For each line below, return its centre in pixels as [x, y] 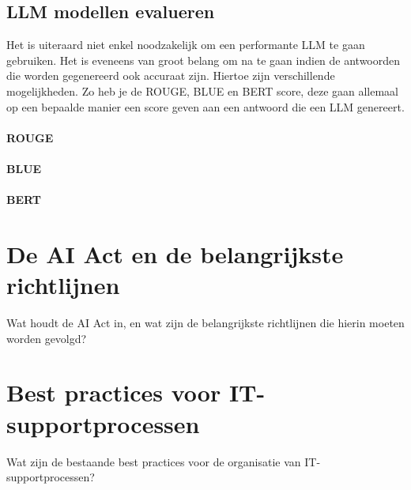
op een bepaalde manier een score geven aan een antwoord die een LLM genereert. [205, 106]
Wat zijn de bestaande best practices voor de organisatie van [154, 461]
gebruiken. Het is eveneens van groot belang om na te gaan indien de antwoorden [204, 60]
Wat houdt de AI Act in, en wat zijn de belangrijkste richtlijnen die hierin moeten [205, 323]
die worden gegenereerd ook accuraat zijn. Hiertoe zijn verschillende [171, 75]
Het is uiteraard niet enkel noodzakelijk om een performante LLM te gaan [186, 45]
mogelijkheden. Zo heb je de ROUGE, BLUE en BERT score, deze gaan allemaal [203, 90]
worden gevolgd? [47, 338]
